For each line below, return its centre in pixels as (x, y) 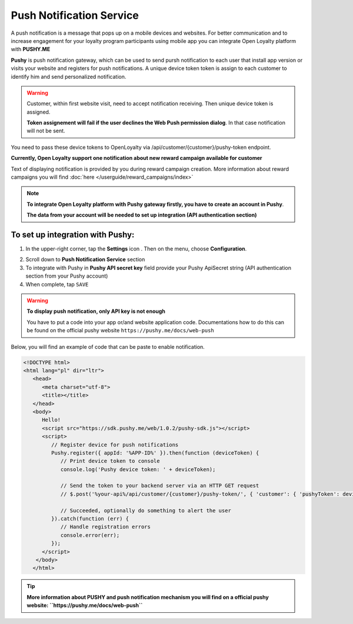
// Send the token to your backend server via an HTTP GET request (160, 486)
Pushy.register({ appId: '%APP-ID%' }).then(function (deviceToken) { (155, 453)
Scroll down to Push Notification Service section (85, 259)
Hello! (51, 420)
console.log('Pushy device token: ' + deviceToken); (138, 469)
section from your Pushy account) (67, 276)
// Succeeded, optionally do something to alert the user (146, 510)
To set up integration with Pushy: (73, 235)
